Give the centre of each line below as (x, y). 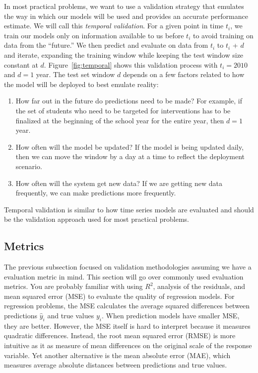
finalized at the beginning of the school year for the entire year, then (120, 120)
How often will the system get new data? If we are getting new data (119, 183)
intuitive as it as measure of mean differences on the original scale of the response (128, 345)
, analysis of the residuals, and (199, 286)
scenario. (29, 166)
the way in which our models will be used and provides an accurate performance (126, 16)
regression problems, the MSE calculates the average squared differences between (127, 306)
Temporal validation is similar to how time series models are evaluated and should (129, 209)
